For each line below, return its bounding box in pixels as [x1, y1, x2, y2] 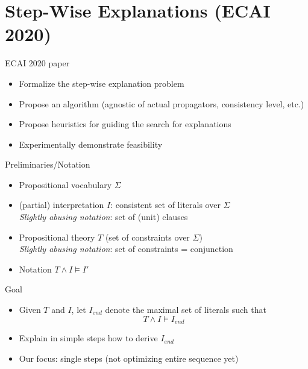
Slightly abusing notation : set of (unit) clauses [19, 210, 188, 223]
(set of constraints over [105, 230, 190, 243]
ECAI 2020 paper [5, 57, 70, 69]
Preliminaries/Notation [5, 158, 90, 171]
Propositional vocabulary [19, 178, 112, 191]
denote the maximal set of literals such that [105, 303, 266, 316]
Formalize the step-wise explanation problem [19, 77, 184, 89]
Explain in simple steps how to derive [19, 332, 158, 344]
